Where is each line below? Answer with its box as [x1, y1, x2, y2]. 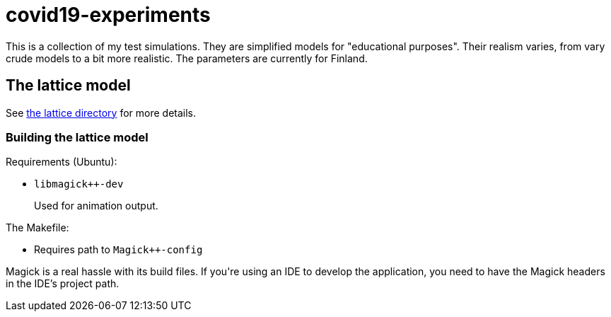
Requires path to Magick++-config [34, 243, 203, 256]
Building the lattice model [6, 129, 149, 144]
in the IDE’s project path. [6, 277, 120, 290]
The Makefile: [6, 221, 69, 234]
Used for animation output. [34, 200, 158, 212]
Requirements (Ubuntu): [6, 156, 117, 168]
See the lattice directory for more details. [6, 106, 197, 119]
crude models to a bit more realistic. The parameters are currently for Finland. [6, 52, 368, 64]
